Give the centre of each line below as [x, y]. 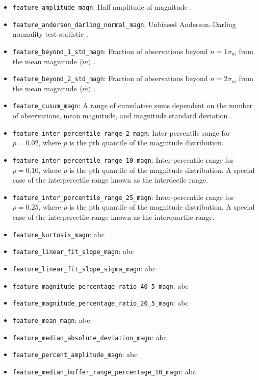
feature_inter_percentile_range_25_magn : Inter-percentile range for [123, 197]
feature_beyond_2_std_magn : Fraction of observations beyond [110, 78]
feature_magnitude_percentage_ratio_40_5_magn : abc [100, 285]
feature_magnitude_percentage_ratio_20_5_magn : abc [100, 303]
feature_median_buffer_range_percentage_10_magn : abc [104, 371]
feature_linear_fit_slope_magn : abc [73, 251]
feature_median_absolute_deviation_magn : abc [89, 337]
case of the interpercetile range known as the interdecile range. [110, 180]
